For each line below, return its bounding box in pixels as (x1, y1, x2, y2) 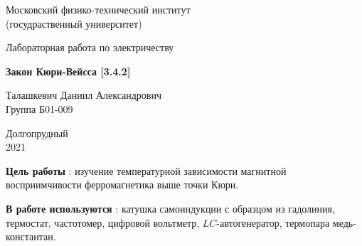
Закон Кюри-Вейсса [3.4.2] (6, 63, 131, 78)
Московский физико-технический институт (6, 2, 191, 16)
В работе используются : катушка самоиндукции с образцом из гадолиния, (6, 200, 335, 215)
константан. (6, 229, 56, 244)
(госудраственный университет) (6, 16, 142, 31)
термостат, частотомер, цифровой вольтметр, (6, 215, 200, 230)
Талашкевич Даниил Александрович (6, 87, 162, 102)
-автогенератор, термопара (216, 215, 330, 230)
